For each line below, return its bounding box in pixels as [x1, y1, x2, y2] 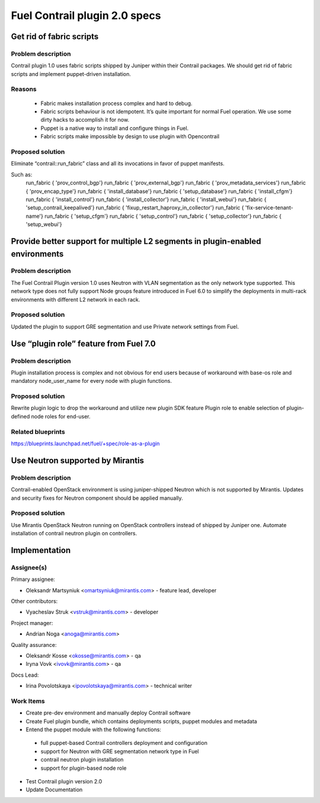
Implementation [11, 545, 71, 555]
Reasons [11, 85, 37, 93]
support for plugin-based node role [40, 764, 127, 772]
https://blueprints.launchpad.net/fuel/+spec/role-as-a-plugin [11, 440, 160, 447]
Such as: [11, 171, 33, 178]
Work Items [11, 697, 45, 705]
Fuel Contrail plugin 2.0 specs [11, 9, 161, 22]
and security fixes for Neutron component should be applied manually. [11, 494, 183, 502]
